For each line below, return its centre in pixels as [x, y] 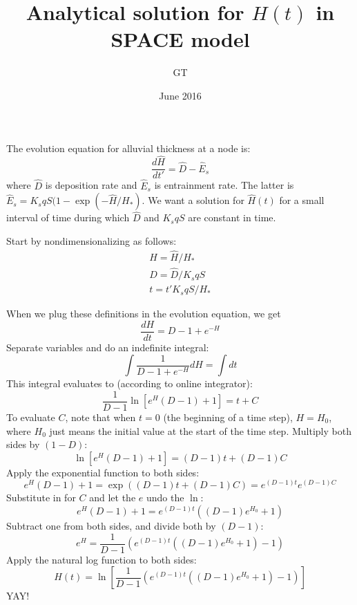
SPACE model [180, 39]
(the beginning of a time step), [228, 417]
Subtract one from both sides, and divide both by [111, 526]
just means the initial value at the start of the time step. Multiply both [200, 430]
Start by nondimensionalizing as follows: [91, 241]
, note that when [100, 417]
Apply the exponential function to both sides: [103, 472]
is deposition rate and [91, 185]
